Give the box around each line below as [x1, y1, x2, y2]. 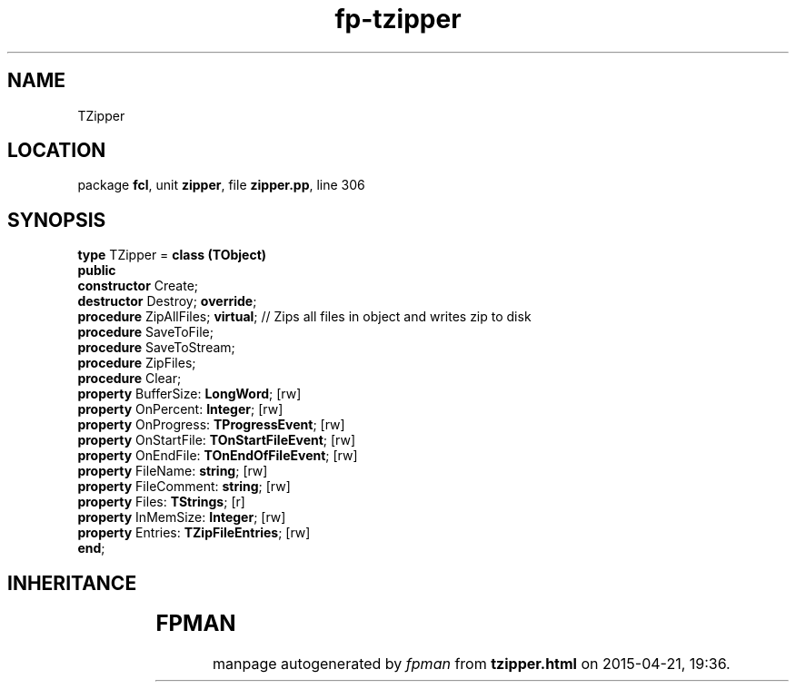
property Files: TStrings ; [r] [77, 494, 245, 510]
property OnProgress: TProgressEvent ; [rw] [77, 417, 345, 433]
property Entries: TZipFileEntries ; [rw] [77, 525, 311, 541]
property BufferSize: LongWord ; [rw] [77, 386, 302, 402]
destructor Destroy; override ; [77, 293, 257, 310]
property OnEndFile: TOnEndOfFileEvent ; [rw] [77, 448, 358, 464]
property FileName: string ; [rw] [77, 463, 268, 479]
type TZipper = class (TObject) [77, 247, 267, 263]
